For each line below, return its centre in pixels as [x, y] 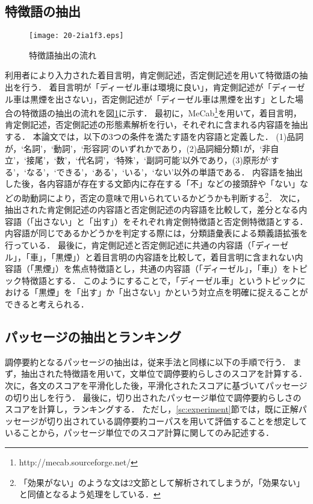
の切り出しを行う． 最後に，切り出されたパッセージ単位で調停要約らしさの [153, 397]
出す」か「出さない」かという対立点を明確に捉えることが [194, 292]
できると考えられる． [47, 304]
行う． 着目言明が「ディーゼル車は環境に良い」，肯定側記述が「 [147, 87]
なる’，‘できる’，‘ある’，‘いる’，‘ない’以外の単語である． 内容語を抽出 [165, 172]
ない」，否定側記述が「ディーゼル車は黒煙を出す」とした [184, 99]
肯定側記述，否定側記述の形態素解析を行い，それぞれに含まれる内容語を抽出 [156, 124]
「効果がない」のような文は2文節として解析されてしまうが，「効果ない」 [162, 482]
